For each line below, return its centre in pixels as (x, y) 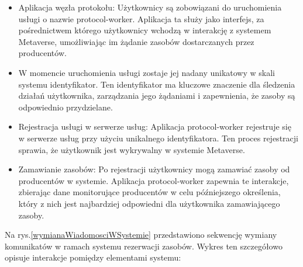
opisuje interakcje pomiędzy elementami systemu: (93, 257)
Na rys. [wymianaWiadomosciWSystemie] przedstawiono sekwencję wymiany (141, 235)
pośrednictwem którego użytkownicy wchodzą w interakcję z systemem (145, 30)
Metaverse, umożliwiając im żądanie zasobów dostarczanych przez (136, 41)
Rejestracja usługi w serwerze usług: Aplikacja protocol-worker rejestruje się (155, 126)
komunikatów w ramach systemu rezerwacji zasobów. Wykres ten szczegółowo (144, 246)
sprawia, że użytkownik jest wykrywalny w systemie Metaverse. (132, 149)
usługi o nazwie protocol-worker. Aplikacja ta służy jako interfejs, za (141, 18)
